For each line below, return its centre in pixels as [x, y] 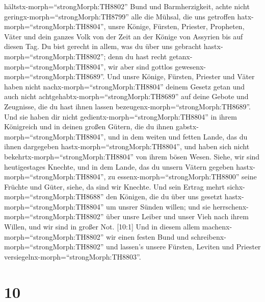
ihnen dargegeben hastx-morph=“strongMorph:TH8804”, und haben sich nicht [127, 146]
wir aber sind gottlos [140, 66]
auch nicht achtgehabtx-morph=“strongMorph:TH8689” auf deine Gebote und [126, 96]
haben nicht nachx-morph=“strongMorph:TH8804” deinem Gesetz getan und [125, 86]
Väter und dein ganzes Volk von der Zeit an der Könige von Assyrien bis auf [124, 36]
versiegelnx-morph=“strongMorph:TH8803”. [73, 256]
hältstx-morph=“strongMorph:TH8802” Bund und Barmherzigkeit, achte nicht [127, 6]
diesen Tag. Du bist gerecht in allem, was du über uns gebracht [103, 46]
